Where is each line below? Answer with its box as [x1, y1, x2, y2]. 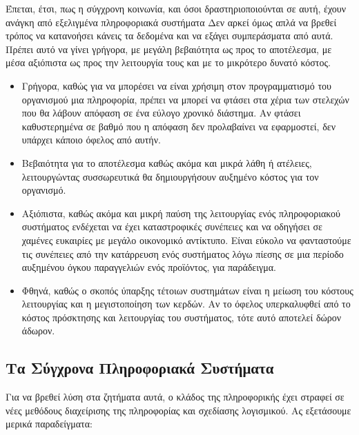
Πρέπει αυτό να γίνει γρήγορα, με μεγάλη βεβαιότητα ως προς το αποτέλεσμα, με [6, 41, 332, 56]
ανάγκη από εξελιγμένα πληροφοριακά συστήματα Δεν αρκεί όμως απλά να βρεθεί [6, 14, 337, 29]
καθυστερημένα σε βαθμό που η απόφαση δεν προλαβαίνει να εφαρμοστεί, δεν [21, 119, 336, 133]
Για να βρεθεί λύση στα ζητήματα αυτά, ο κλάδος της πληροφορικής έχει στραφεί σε [6, 390, 345, 404]
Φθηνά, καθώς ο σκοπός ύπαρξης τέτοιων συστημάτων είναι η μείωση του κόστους [21, 283, 353, 297]
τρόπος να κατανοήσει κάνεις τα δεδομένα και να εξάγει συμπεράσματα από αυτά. [6, 28, 333, 43]
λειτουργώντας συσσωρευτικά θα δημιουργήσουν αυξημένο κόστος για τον [21, 169, 319, 183]
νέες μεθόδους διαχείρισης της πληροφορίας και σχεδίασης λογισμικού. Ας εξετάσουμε [6, 403, 351, 417]
